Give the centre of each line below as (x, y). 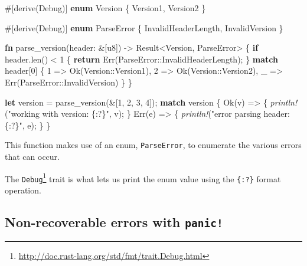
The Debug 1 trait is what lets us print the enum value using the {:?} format (143, 178)
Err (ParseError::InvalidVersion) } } (68, 82)
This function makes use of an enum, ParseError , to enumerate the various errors (153, 145)
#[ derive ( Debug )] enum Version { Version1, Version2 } (105, 8)
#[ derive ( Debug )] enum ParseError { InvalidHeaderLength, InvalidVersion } (144, 27)
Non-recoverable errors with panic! (114, 221)
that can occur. (32, 156)
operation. (23, 190)
